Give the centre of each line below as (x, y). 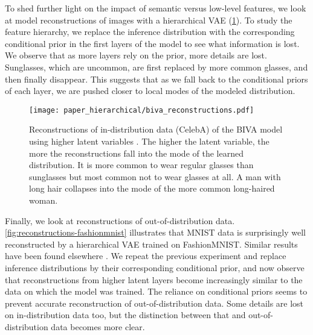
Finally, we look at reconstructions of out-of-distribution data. (120, 220)
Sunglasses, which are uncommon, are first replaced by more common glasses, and (156, 67)
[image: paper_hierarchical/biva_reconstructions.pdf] (142, 110)
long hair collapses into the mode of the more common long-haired (152, 188)
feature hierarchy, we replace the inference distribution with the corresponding (150, 32)
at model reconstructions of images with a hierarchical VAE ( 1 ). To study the (149, 20)
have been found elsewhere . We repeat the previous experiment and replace (146, 256)
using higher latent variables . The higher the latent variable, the (149, 141)
